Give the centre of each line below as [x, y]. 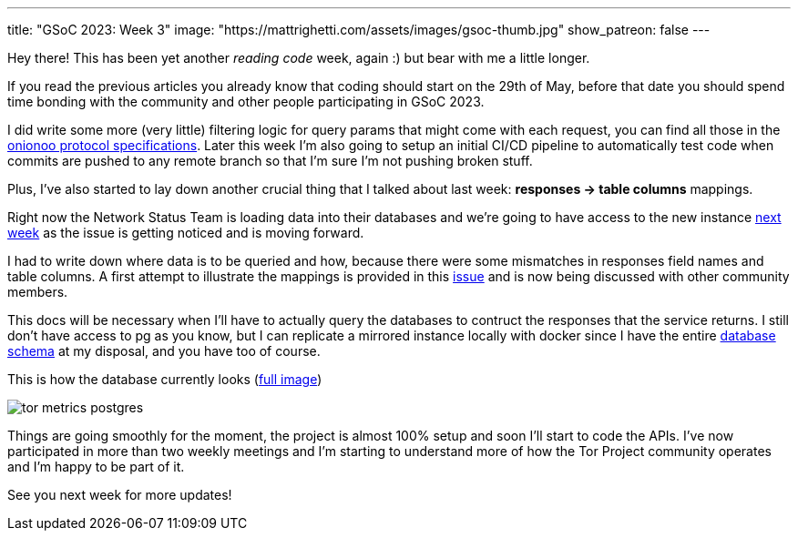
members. [38, 292]
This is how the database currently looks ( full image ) [165, 379]
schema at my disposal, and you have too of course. [164, 351]
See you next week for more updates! [120, 495]
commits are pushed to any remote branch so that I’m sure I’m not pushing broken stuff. [270, 161]
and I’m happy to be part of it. [96, 467]
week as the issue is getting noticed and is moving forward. [186, 233]
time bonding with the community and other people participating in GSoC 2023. [246, 102]
